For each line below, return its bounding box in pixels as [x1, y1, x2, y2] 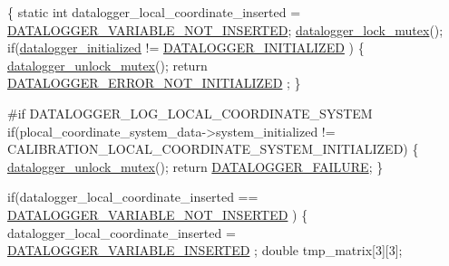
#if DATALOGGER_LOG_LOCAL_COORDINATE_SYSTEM [7, 103, 373, 122]
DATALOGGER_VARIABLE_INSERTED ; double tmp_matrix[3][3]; [7, 241, 403, 260]
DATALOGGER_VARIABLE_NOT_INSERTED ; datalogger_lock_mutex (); [7, 20, 444, 39]
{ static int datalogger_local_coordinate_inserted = [7, 3, 301, 21]
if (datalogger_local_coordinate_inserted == [7, 187, 259, 206]
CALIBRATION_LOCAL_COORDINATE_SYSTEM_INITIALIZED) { [7, 139, 419, 158]
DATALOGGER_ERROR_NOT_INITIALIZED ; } [7, 73, 301, 92]
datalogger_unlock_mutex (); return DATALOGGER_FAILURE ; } [7, 157, 384, 176]
